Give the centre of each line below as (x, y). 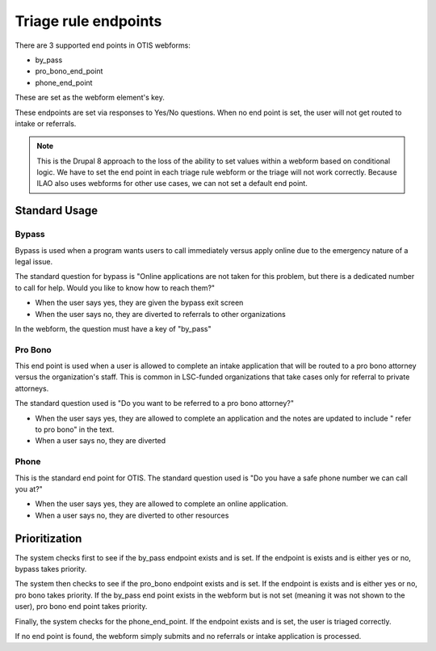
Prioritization (48, 538)
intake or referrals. (46, 123)
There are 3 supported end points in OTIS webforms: (103, 45)
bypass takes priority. (51, 569)
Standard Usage (57, 211)
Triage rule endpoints (88, 21)
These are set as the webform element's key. (90, 98)
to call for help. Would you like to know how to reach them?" (115, 288)
